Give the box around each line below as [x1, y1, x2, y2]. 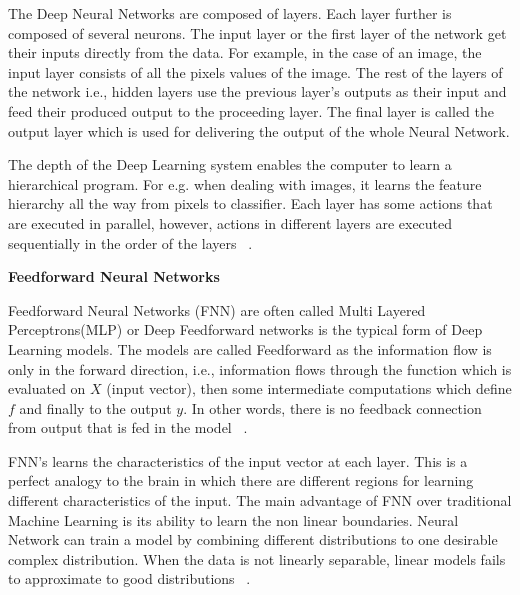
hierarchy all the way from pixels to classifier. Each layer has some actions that [8, 193, 493, 214]
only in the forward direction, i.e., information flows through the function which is [8, 358, 512, 379]
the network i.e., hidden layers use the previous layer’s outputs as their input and [8, 81, 507, 102]
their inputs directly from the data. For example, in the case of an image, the [8, 42, 482, 63]
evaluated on [8, 378, 86, 399]
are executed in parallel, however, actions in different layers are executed [8, 212, 453, 233]
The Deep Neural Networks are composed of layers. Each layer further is [8, 3, 452, 23]
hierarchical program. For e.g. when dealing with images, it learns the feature [8, 173, 482, 194]
